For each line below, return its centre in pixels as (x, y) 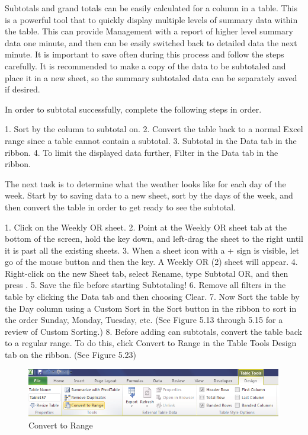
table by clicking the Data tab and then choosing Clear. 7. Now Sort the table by (152, 297)
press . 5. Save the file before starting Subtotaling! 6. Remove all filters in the (145, 285)
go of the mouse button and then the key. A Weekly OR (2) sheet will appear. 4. (151, 262)
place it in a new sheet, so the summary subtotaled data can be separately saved (151, 77)
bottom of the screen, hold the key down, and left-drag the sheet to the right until (154, 239)
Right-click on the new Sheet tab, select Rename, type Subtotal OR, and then (147, 273)
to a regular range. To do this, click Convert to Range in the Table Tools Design (151, 343)
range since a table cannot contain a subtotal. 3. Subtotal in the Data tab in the (151, 140)
